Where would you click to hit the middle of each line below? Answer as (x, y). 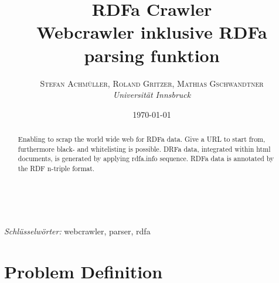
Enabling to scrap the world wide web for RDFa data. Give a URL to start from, (142, 139)
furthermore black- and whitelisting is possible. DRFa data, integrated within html (144, 149)
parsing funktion (152, 55)
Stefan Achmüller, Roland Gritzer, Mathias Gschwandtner (152, 83)
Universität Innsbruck (152, 95)
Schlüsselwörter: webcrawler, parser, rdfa (77, 231)
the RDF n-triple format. (56, 168)
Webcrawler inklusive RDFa (152, 32)
